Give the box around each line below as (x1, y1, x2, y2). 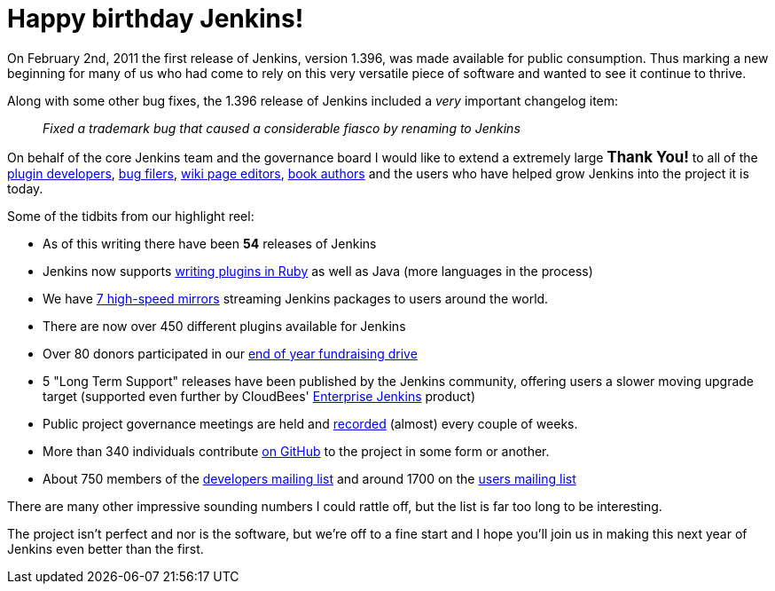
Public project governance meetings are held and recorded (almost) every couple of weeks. (43, 415, 578, 431)
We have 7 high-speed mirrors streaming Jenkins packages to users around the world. (43, 290, 549, 306)
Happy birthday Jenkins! (7, 4, 304, 34)
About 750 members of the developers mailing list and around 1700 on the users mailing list (43, 470, 576, 486)
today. (7, 180, 43, 196)
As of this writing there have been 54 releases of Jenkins (43, 235, 377, 251)
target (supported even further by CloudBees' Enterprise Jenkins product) (43, 388, 476, 404)
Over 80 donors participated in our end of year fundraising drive (43, 345, 418, 361)
